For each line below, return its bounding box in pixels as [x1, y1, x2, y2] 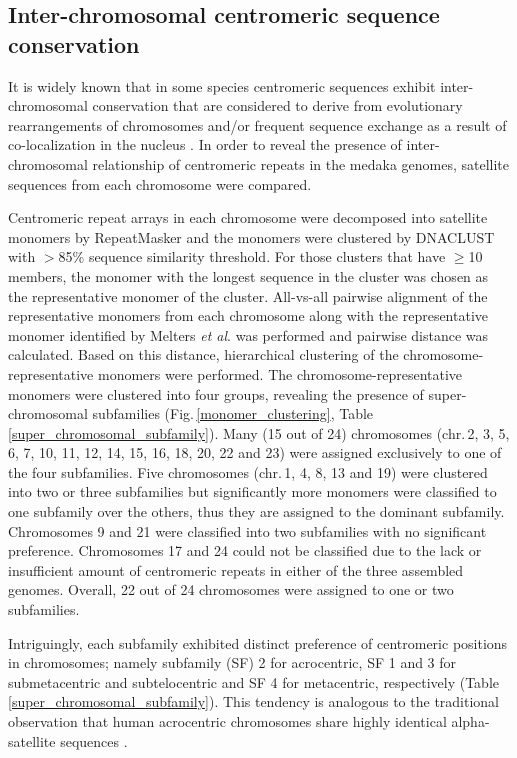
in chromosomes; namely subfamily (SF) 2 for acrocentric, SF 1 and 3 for [8, 652, 457, 673]
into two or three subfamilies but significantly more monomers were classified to [8, 481, 497, 502]
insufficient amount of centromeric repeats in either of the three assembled [8, 559, 464, 580]
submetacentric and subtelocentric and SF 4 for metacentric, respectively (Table [8, 671, 499, 692]
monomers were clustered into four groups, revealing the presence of [8, 383, 424, 404]
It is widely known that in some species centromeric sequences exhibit [8, 75, 436, 96]
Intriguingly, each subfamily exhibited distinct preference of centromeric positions [8, 632, 508, 653]
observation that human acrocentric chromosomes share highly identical [8, 711, 447, 731]
